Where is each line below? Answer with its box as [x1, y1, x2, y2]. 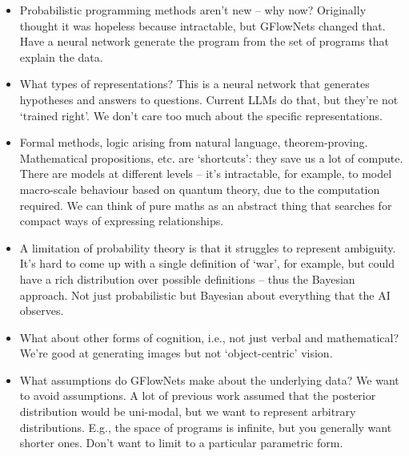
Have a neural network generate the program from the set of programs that [19, 33, 390, 50]
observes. [19, 302, 64, 319]
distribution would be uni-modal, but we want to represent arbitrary [19, 403, 356, 420]
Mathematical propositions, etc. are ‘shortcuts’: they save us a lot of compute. [19, 149, 403, 166]
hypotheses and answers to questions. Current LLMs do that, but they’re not [19, 91, 399, 107]
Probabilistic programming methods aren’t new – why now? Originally [19, 2, 367, 18]
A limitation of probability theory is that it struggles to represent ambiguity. [19, 239, 396, 256]
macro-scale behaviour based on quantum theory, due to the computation [19, 180, 380, 197]
